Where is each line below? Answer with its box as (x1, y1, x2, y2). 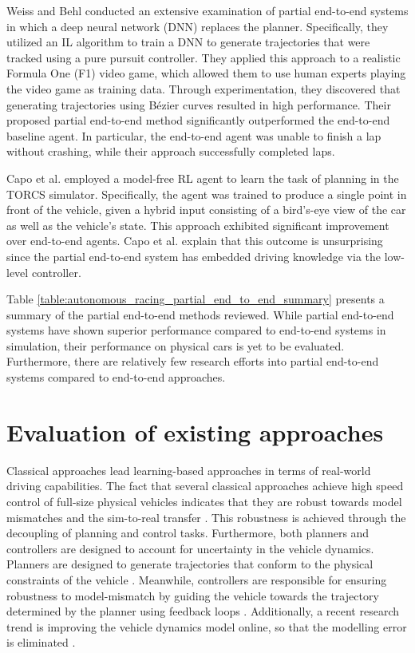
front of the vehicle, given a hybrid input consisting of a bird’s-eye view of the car (6, 201, 406, 218)
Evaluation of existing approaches (6, 415, 384, 448)
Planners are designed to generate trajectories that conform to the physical (6, 556, 373, 572)
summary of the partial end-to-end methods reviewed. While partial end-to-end (6, 306, 394, 323)
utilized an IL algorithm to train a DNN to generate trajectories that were (6, 34, 370, 50)
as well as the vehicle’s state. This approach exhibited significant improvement (6, 216, 389, 233)
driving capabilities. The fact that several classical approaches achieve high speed (6, 477, 404, 494)
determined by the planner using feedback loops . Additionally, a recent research (6, 603, 400, 619)
